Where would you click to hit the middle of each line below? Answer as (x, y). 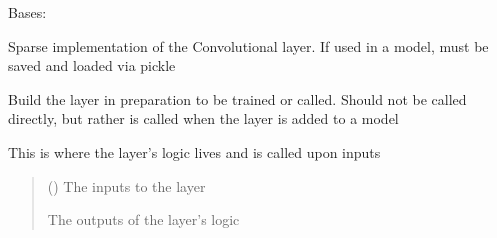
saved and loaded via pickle (92, 65)
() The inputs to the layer (126, 185)
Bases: (27, 12)
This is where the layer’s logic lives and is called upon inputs (194, 151)
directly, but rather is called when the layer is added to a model (203, 118)
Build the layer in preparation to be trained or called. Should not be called (237, 98)
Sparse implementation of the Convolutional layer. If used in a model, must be (248, 45)
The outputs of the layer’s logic (143, 219)
